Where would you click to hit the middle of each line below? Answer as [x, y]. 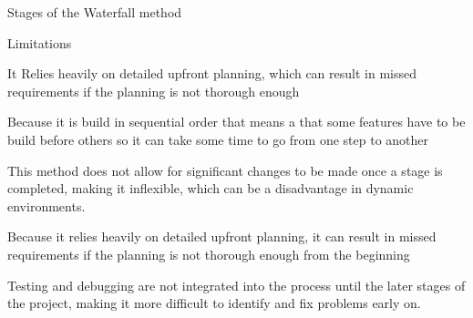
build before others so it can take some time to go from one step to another [218, 139]
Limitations [40, 42]
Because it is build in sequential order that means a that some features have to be [236, 122]
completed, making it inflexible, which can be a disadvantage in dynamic [211, 188]
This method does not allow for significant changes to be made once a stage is [225, 170]
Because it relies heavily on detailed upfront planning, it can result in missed [222, 236]
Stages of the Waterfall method [95, 12]
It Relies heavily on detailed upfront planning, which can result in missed [212, 73]
